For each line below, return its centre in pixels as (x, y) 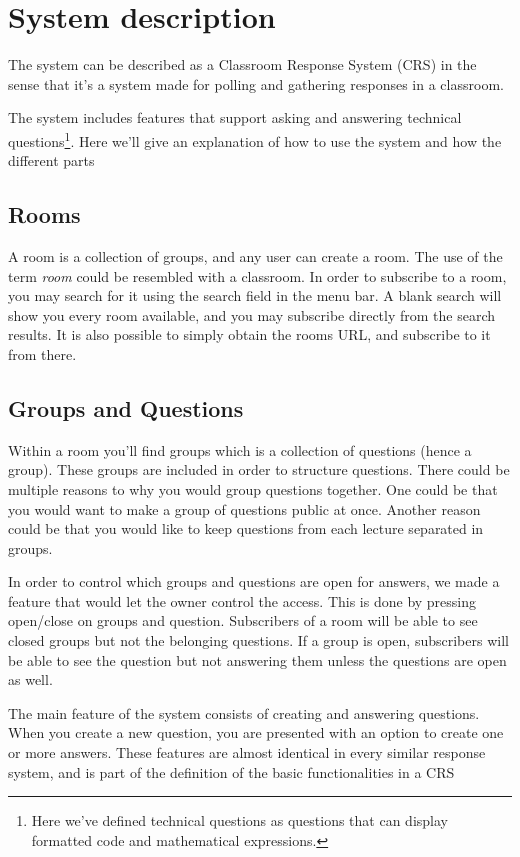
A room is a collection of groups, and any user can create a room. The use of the (255, 255)
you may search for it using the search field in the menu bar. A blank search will (255, 295)
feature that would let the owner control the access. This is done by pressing (242, 600)
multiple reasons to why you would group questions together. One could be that (253, 488)
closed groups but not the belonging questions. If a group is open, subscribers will (258, 640)
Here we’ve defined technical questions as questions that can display (239, 820)
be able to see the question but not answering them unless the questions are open (257, 659)
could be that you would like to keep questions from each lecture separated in (246, 528)
